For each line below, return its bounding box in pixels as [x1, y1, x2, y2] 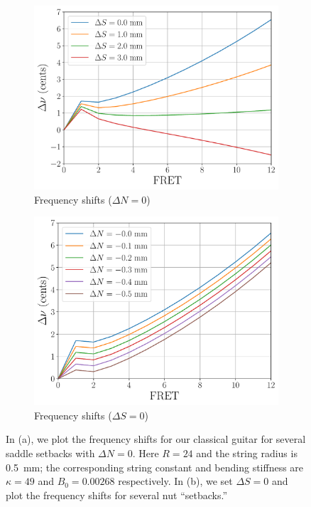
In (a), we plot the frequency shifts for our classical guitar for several [6, 432, 306, 446]
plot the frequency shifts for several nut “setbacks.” [6, 487, 227, 502]
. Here [132, 446, 159, 461]
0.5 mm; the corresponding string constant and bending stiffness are [6, 459, 304, 474]
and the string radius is [196, 446, 298, 461]
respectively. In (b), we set [118, 474, 233, 488]
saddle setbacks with [6, 446, 95, 461]
